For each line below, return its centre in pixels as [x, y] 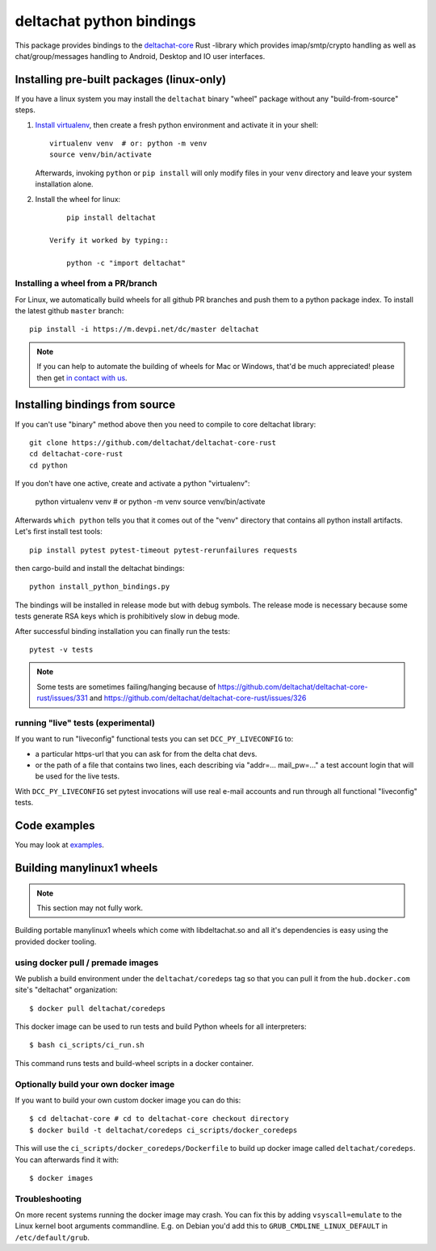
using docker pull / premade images [87, 963]
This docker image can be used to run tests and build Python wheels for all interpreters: [161, 1026]
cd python [48, 465]
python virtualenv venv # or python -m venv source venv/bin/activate [150, 502]
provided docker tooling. [56, 942]
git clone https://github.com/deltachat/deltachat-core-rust [153, 443]
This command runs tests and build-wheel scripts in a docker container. [134, 1063]
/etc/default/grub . [52, 1237]
